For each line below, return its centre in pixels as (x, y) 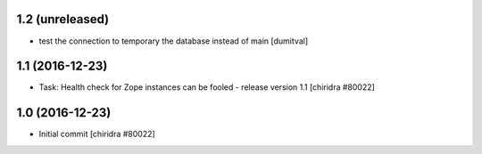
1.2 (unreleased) (63, 19)
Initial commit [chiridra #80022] (97, 134)
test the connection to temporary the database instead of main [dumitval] (174, 41)
